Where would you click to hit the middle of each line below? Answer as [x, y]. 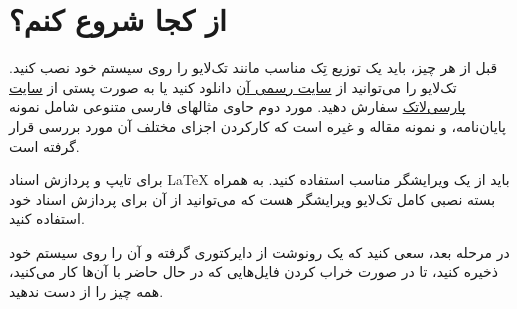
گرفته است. [44, 145]
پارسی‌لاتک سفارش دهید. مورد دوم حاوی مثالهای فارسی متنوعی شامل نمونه [237, 106]
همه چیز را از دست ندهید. [86, 291]
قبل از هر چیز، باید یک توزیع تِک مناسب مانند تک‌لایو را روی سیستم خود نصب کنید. [253, 67]
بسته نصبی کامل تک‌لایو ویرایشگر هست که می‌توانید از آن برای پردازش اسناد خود [252, 198]
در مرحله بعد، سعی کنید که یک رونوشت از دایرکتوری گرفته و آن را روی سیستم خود [259, 251]
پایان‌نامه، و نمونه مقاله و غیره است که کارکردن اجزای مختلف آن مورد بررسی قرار [257, 125]
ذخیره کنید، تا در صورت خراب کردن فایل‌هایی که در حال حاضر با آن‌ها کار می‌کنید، [253, 271]
